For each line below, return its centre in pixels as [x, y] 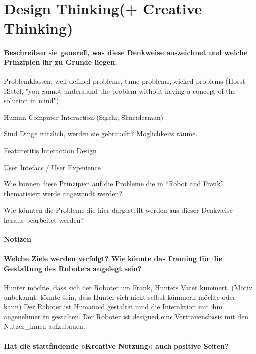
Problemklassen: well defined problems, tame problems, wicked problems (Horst [125, 81]
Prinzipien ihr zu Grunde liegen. [61, 62]
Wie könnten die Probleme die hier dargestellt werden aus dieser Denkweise [118, 210]
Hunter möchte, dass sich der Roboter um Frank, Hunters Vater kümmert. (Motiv [128, 287]
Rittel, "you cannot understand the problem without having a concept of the [120, 90]
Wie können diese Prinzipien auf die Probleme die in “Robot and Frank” [114, 184]
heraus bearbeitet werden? [44, 219]
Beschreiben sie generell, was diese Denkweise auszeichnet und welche [126, 52]
